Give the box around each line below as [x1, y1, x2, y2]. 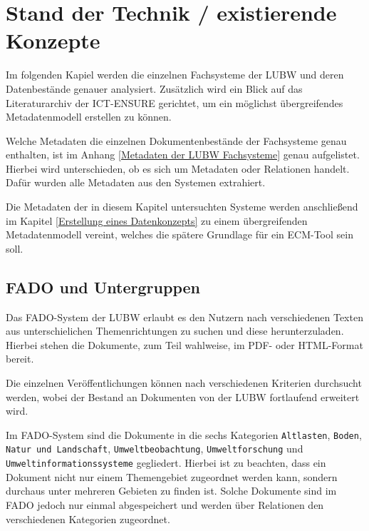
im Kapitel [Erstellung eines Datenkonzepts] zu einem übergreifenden [6, 213, 308, 228]
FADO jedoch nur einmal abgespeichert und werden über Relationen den [6, 497, 324, 512]
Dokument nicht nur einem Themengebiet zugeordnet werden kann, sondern [6, 469, 338, 484]
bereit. [6, 351, 34, 366]
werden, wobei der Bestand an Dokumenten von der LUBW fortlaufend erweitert [6, 389, 360, 404]
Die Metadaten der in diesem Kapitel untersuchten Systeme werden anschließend [6, 199, 358, 214]
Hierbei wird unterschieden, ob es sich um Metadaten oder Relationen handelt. [6, 161, 350, 176]
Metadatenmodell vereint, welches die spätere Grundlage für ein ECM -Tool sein [6, 227, 353, 242]
